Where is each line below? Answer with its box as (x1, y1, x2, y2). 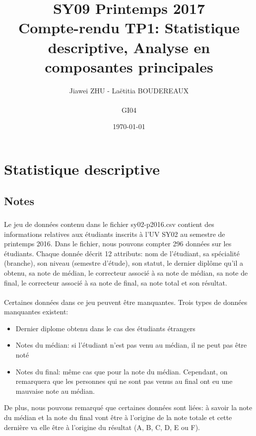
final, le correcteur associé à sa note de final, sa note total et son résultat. (4, 277, 227, 288)
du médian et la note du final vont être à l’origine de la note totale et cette (4, 412, 232, 423)
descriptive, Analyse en (48, 37, 210, 57)
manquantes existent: (4, 306, 68, 317)
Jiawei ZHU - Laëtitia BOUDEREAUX (69, 85, 189, 95)
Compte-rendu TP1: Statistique (18, 17, 240, 38)
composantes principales (45, 56, 213, 76)
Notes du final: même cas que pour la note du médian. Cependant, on (15, 366, 228, 376)
